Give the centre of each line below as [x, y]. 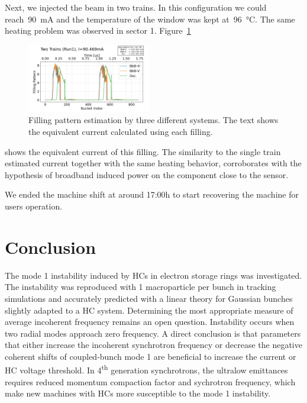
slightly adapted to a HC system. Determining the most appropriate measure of [149, 310]
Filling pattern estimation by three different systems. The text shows [153, 120]
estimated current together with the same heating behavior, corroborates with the [153, 163]
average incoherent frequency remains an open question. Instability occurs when [150, 322]
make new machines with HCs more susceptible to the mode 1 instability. [138, 393]
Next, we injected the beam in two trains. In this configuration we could [136, 7]
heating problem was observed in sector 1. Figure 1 [98, 30]
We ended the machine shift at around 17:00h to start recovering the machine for [152, 194]
